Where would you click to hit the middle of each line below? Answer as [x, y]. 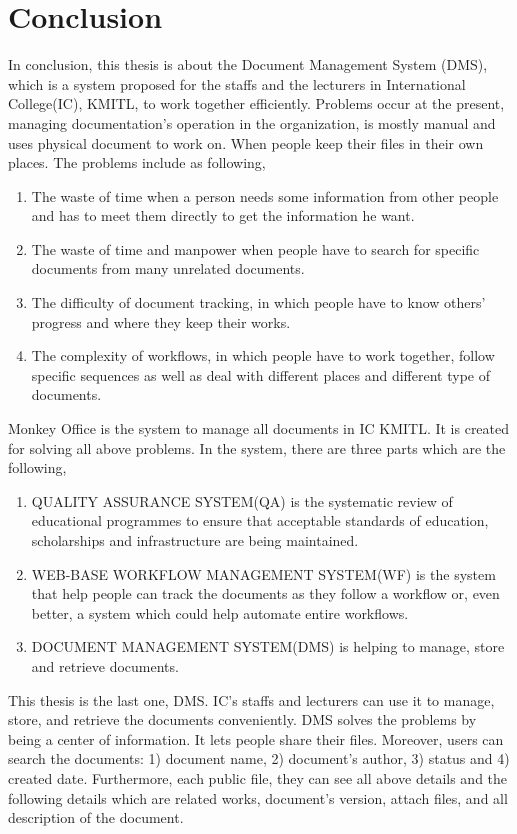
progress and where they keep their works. [161, 321]
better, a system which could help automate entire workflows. [220, 612]
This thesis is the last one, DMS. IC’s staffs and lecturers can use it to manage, [251, 699]
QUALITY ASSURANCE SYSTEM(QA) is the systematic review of [242, 500]
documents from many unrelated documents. [168, 268]
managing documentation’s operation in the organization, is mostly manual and [252, 122]
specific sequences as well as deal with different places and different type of [260, 374]
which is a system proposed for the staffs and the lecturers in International [237, 83]
